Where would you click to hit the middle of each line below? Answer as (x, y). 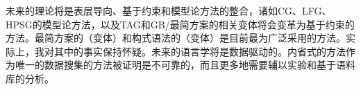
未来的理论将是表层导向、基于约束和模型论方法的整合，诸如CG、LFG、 (169, 10)
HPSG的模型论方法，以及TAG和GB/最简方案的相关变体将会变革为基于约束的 (180, 24)
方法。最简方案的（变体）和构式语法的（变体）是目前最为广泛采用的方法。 (176, 38)
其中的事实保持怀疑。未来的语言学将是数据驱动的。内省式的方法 (200, 51)
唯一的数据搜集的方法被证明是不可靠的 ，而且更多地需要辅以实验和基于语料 (185, 65)
